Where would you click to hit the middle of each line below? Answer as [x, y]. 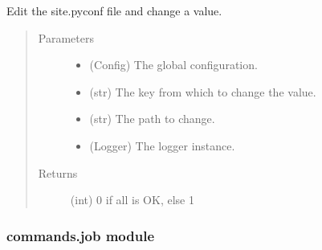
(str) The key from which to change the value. [203, 91]
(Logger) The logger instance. [162, 145]
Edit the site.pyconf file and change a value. [114, 10]
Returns [58, 172]
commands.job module [81, 235]
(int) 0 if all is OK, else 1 [132, 200]
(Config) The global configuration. [173, 65]
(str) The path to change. [152, 119]
